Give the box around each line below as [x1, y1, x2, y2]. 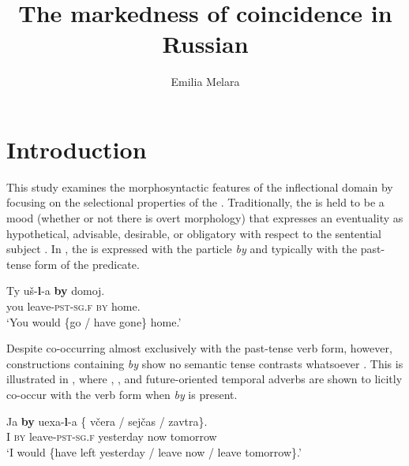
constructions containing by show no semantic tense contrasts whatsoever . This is [6, 355, 403, 371]
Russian [162, 28, 249, 60]
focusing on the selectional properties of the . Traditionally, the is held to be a [6, 194, 385, 211]
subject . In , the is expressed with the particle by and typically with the [6, 240, 358, 257]
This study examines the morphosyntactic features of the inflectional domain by [6, 178, 393, 195]
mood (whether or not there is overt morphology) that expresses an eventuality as [6, 210, 403, 226]
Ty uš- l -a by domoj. [6, 282, 105, 299]
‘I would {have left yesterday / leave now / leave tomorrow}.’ [6, 443, 302, 460]
